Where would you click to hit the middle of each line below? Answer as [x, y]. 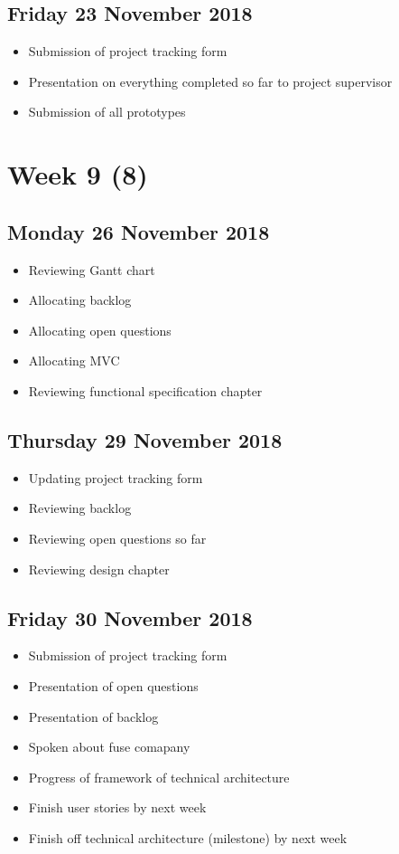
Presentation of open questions [113, 685]
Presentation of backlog [93, 716]
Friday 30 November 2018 [130, 617]
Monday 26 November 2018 [139, 231]
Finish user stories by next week [117, 807]
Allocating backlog [80, 300]
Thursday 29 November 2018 [145, 439]
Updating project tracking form [116, 477]
